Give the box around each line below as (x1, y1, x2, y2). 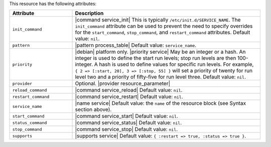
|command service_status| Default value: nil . (75, 119, 182, 126)
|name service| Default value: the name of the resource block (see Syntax (75, 100, 246, 107)
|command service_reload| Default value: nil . (75, 87, 183, 94)
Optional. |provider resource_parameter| (75, 80, 171, 87)
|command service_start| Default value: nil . (75, 113, 178, 120)
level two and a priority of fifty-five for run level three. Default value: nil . (75, 73, 246, 80)
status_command (12, 120, 47, 125)
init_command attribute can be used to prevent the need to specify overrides (75, 23, 253, 30)
